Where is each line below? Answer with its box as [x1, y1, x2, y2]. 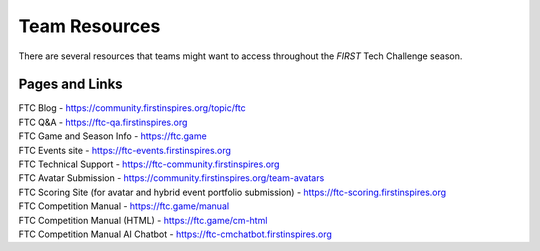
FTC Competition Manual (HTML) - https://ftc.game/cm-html [18, 214, 268, 226]
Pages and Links [18, 76, 124, 93]
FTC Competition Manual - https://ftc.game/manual [18, 200, 230, 212]
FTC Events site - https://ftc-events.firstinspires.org [18, 144, 232, 156]
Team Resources [18, 15, 161, 37]
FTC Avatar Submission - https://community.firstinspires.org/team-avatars [18, 172, 325, 184]
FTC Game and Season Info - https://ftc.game [18, 130, 207, 142]
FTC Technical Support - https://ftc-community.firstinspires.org [18, 158, 280, 170]
